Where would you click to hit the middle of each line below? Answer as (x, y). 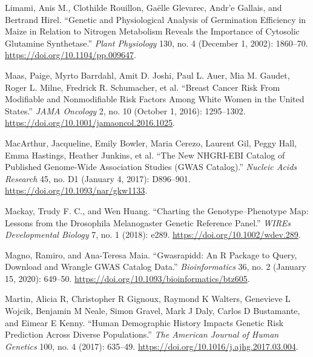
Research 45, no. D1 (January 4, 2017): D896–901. (98, 178)
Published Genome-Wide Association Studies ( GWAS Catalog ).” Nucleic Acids (151, 167)
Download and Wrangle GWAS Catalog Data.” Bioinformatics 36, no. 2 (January (156, 267)
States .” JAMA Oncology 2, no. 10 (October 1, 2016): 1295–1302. (125, 110)
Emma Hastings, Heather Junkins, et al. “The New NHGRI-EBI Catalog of (145, 155)
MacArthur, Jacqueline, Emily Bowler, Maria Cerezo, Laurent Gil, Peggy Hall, (151, 142)
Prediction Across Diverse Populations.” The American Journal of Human (142, 334)
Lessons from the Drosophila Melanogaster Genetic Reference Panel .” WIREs (148, 222)
